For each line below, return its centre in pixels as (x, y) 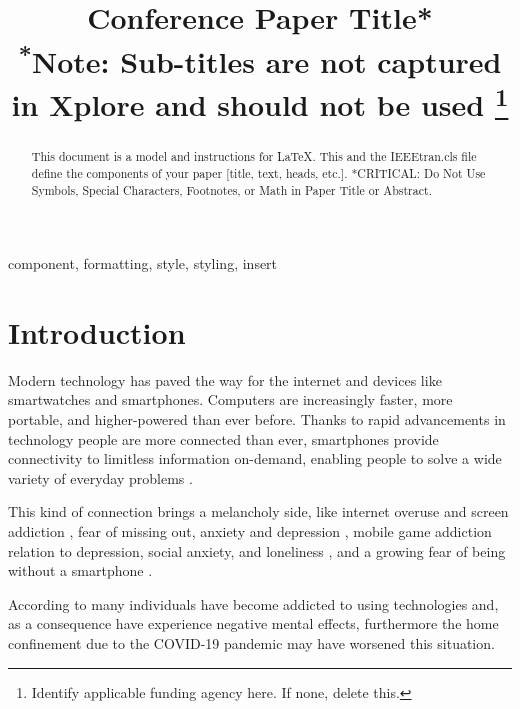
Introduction (97, 331)
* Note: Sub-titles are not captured (260, 58)
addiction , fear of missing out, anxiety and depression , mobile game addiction (250, 531)
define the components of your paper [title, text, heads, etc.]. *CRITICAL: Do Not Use (258, 172)
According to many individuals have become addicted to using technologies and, (253, 603)
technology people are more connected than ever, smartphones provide (223, 438)
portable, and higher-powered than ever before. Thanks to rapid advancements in (257, 419)
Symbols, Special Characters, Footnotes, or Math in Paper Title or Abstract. (231, 189)
